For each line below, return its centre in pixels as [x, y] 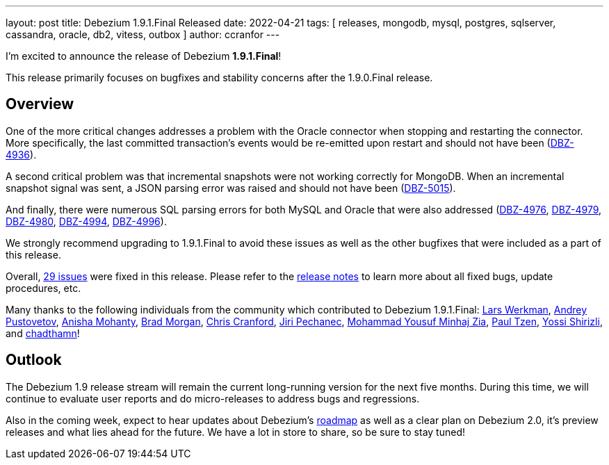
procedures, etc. [43, 288]
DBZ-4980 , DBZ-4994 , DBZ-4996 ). [86, 221]
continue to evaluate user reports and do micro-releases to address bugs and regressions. [213, 398]
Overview [40, 104]
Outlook [34, 360]
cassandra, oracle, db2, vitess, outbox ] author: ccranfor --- [143, 34]
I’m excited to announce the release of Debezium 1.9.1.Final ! [144, 56]
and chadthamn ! [43, 333]
